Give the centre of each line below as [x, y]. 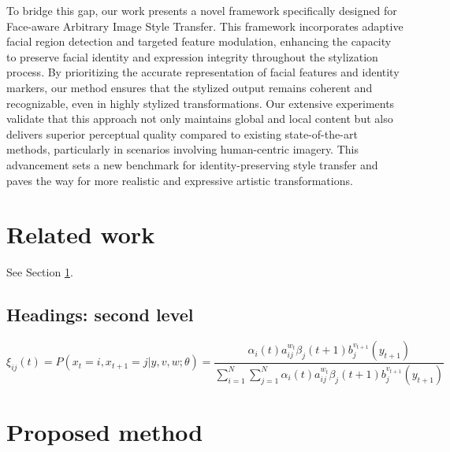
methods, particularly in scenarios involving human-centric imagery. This [182, 149]
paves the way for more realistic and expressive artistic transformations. [180, 180]
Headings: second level [100, 315]
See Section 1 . [40, 272]
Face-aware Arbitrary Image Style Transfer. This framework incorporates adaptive [205, 26]
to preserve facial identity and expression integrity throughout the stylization [192, 56]
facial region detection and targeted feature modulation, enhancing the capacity [199, 41]
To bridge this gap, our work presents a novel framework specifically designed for [202, 10]
